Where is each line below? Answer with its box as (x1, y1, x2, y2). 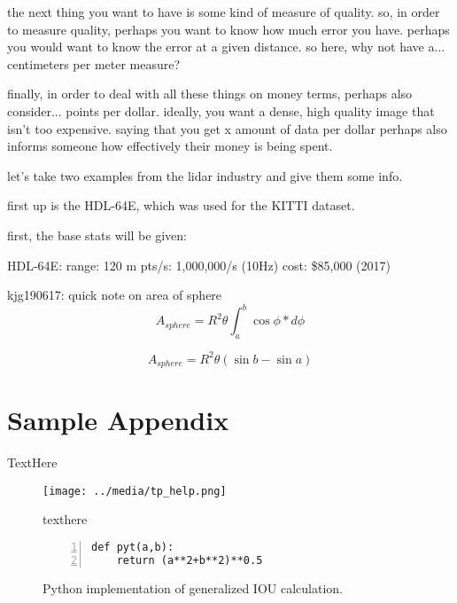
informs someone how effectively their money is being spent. (7, 137, 333, 155)
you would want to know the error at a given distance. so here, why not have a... (7, 37, 445, 56)
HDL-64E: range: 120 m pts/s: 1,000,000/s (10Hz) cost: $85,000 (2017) (7, 255, 391, 274)
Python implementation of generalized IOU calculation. (43, 578, 343, 597)
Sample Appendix (7, 402, 229, 438)
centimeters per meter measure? (7, 54, 181, 73)
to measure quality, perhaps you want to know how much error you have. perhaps (7, 20, 450, 38)
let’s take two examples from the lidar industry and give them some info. (7, 166, 403, 184)
